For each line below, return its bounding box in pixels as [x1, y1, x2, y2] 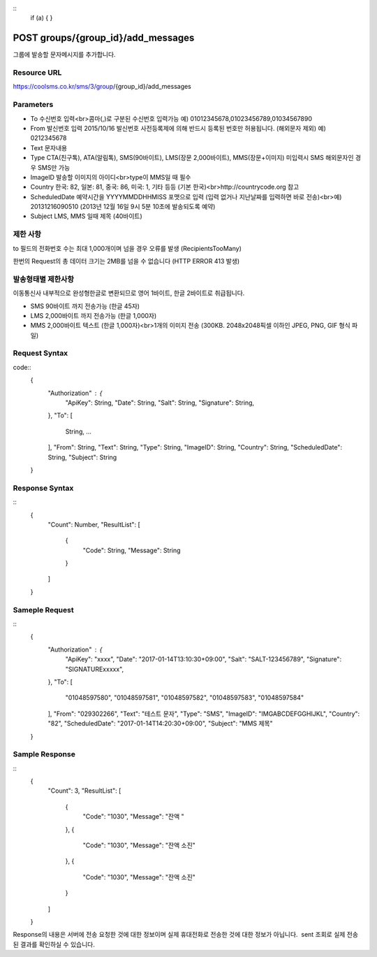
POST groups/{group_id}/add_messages [13, 32, 195, 44]
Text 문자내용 [30, 143, 68, 152]
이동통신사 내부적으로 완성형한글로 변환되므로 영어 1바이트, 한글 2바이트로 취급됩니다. [13, 289, 245, 297]
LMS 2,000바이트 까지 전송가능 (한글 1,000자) [30, 311, 157, 319]
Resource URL [13, 68, 62, 78]
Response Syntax [13, 483, 74, 493]
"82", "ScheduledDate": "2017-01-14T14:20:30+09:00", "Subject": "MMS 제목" [47, 719, 273, 728]
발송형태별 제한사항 [13, 274, 75, 284]
